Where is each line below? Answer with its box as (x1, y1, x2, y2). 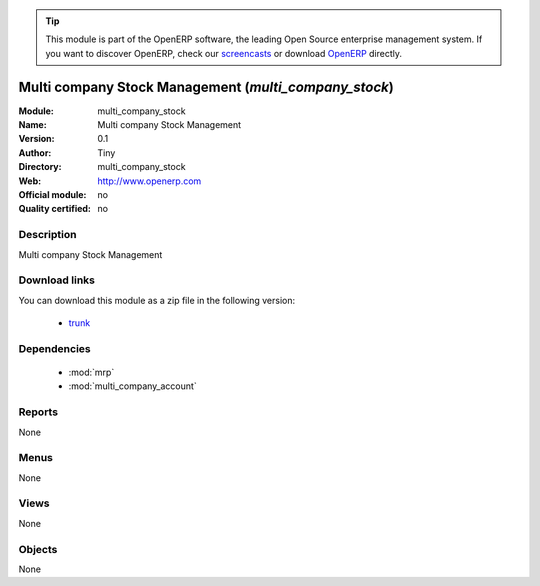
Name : (18, 119, 47, 131)
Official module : (18, 189, 87, 201)
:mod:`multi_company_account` (68, 380, 197, 392)
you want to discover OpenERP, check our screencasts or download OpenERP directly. (45, 47, 403, 59)
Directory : (18, 161, 62, 173)
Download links (18, 273, 95, 287)
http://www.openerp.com (97, 175, 202, 187)
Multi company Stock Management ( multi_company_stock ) (18, 78, 394, 95)
